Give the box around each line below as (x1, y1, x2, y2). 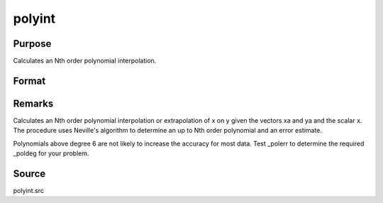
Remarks (13, 97, 54, 109)
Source (13, 168, 46, 180)
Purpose (13, 38, 52, 50)
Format (13, 75, 46, 87)
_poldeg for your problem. (13, 149, 89, 158)
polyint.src (13, 187, 44, 195)
